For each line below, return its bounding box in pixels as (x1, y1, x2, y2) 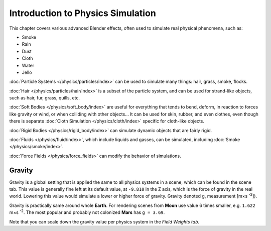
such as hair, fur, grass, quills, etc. (9, 95, 80, 101)
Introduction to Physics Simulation (9, 8, 157, 19)
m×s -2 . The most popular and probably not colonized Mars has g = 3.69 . (9, 208, 165, 215)
